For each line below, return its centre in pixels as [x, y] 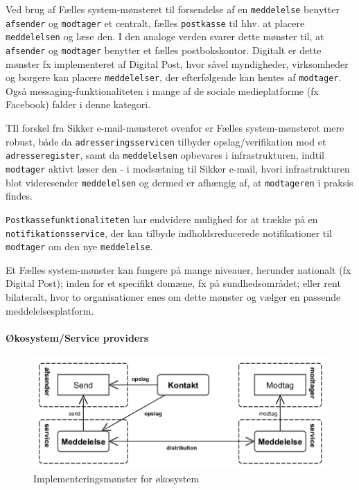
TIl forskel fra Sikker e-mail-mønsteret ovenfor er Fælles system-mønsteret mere [175, 128]
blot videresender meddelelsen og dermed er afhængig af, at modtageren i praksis [179, 182]
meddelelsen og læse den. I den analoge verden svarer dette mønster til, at [165, 36]
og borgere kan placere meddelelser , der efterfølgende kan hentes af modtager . [174, 77]
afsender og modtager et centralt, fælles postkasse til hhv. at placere [155, 23]
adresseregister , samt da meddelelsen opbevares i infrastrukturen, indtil [165, 155]
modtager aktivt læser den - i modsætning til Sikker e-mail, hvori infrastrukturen [178, 168]
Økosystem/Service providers [77, 337]
